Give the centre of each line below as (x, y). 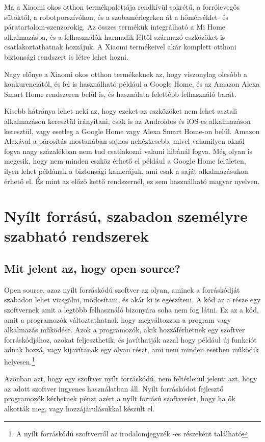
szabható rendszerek (77, 236)
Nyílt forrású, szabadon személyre (126, 216)
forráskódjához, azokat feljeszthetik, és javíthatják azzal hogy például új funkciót (130, 339)
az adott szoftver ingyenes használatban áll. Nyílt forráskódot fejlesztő (114, 388)
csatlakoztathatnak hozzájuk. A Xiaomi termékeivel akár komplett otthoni (120, 47)
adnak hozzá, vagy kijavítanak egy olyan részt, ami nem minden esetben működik (131, 349)
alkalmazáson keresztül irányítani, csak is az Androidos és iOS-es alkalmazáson (127, 121)
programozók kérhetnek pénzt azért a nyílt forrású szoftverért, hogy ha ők (120, 398)
